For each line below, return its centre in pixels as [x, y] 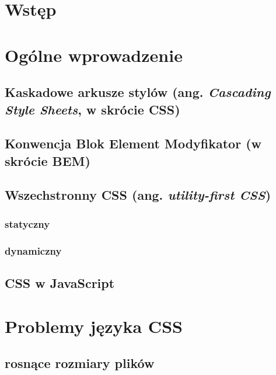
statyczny [27, 223]
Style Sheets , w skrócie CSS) [92, 109]
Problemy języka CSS [94, 326]
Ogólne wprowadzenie [94, 55]
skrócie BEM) [48, 160]
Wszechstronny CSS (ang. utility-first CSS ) [138, 195]
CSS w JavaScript [60, 282]
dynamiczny [33, 250]
